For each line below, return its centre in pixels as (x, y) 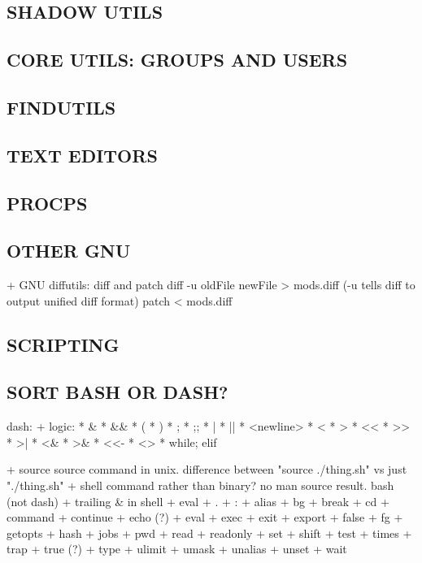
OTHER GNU (69, 251)
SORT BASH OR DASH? (117, 392)
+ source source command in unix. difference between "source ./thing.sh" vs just (207, 469)
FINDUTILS (61, 107)
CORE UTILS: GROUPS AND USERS (177, 60)
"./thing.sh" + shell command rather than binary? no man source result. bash (200, 485)
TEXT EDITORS (82, 155)
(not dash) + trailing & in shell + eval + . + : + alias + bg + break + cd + (198, 501)
